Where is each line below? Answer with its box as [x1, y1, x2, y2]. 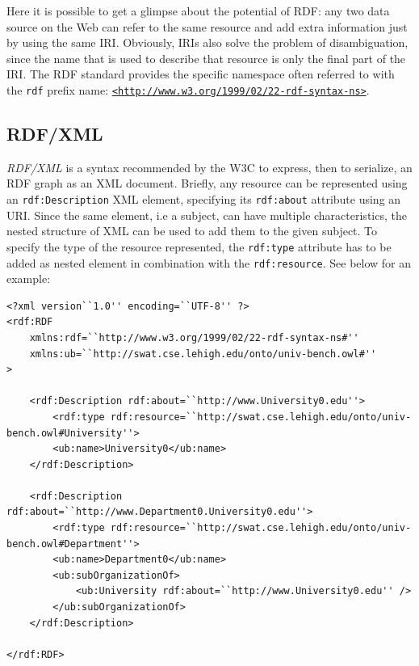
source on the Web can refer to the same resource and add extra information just [6, 18, 408, 35]
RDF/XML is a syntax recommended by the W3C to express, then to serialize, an [6, 158, 413, 175]
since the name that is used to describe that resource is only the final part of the [6, 49, 406, 66]
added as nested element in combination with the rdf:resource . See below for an [6, 254, 412, 271]
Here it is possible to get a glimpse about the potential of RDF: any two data [6, 2, 390, 19]
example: [6, 270, 51, 287]
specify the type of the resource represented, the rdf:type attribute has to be [6, 238, 392, 255]
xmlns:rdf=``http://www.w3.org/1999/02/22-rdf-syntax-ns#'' [29, 331, 359, 344]
